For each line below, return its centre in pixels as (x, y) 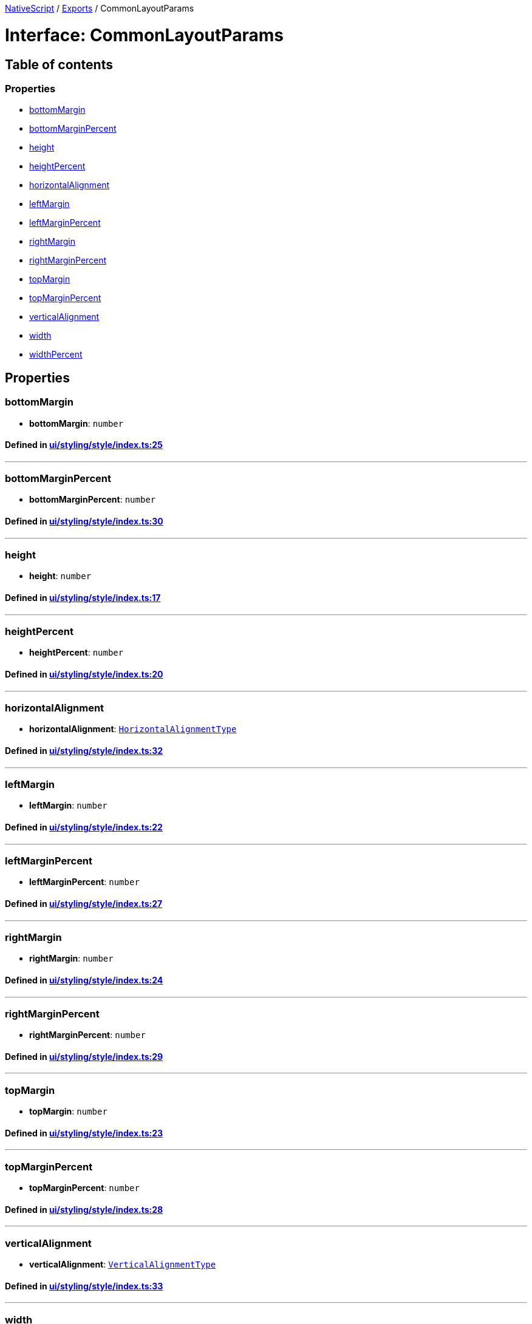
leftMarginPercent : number (84, 882)
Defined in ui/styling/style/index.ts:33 (84, 1286)
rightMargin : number (71, 959)
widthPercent (56, 355)
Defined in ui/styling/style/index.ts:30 (84, 521)
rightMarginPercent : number (87, 1035)
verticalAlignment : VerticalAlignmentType (123, 1265)
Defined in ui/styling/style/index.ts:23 (84, 1133)
